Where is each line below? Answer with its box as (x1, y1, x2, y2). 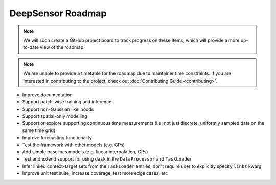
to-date (23, 44, 39, 50)
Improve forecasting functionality (22, 135, 92, 141)
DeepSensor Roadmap (9, 8, 107, 19)
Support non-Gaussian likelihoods (22, 106, 94, 112)
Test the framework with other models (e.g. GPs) (22, 142, 125, 148)
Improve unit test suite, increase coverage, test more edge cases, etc (22, 170, 168, 176)
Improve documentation (22, 92, 73, 98)
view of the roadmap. (40, 44, 85, 50)
